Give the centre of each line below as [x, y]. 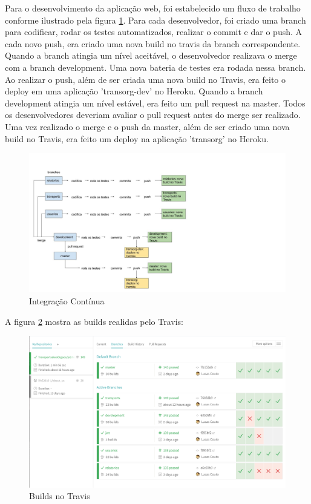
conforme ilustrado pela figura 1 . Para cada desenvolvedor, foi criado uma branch [155, 20]
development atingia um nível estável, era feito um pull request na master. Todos [155, 103]
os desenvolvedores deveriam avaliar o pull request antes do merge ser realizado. [153, 115]
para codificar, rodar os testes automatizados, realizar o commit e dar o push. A [154, 32]
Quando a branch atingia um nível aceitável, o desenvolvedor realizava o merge [151, 55]
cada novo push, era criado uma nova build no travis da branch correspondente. [153, 43]
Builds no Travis [60, 496]
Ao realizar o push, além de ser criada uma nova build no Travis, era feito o [146, 79]
